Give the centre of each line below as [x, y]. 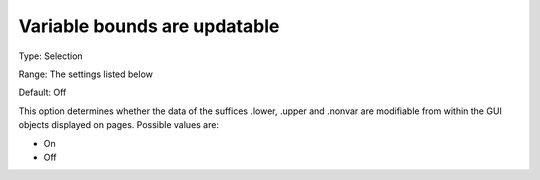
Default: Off [42, 92]
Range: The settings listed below [86, 74]
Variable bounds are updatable [149, 26]
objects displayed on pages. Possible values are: [119, 125]
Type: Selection [51, 56]
